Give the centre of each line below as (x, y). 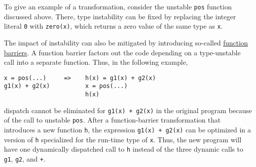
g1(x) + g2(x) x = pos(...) (66, 86)
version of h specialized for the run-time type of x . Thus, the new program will (123, 139)
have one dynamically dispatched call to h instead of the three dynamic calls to (124, 149)
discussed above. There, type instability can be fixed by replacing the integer (120, 16)
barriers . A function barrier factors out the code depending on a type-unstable (122, 52)
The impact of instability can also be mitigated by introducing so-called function (126, 42)
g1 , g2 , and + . (25, 158)
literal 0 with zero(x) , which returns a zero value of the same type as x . (113, 26)
